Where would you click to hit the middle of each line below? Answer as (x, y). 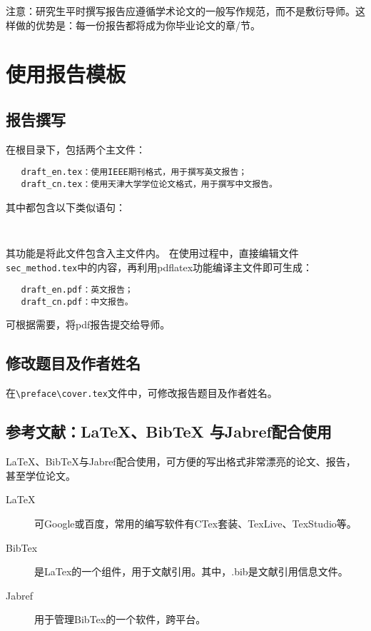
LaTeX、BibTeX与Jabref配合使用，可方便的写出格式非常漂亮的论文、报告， (181, 461)
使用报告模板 (66, 74)
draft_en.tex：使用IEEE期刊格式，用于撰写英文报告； (134, 172)
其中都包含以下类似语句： (66, 207)
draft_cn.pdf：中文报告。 (77, 302)
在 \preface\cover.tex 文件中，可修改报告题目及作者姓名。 (142, 393)
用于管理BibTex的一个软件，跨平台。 (120, 619)
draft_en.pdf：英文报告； (77, 290)
